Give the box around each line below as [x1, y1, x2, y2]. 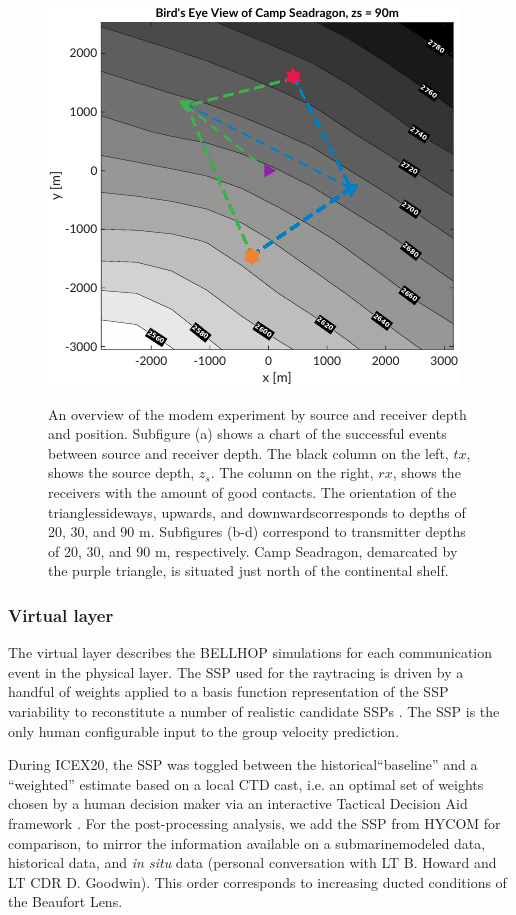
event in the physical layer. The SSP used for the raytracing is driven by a [8, 661, 464, 682]
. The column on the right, [210, 462, 374, 483]
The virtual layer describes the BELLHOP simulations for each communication [8, 642, 493, 663]
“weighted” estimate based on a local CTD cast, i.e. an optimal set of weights [8, 773, 484, 794]
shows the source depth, [48, 462, 195, 483]
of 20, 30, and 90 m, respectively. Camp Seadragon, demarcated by [48, 540, 458, 561]
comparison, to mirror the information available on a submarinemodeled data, [8, 832, 486, 853]
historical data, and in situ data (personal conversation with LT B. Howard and [8, 852, 497, 873]
